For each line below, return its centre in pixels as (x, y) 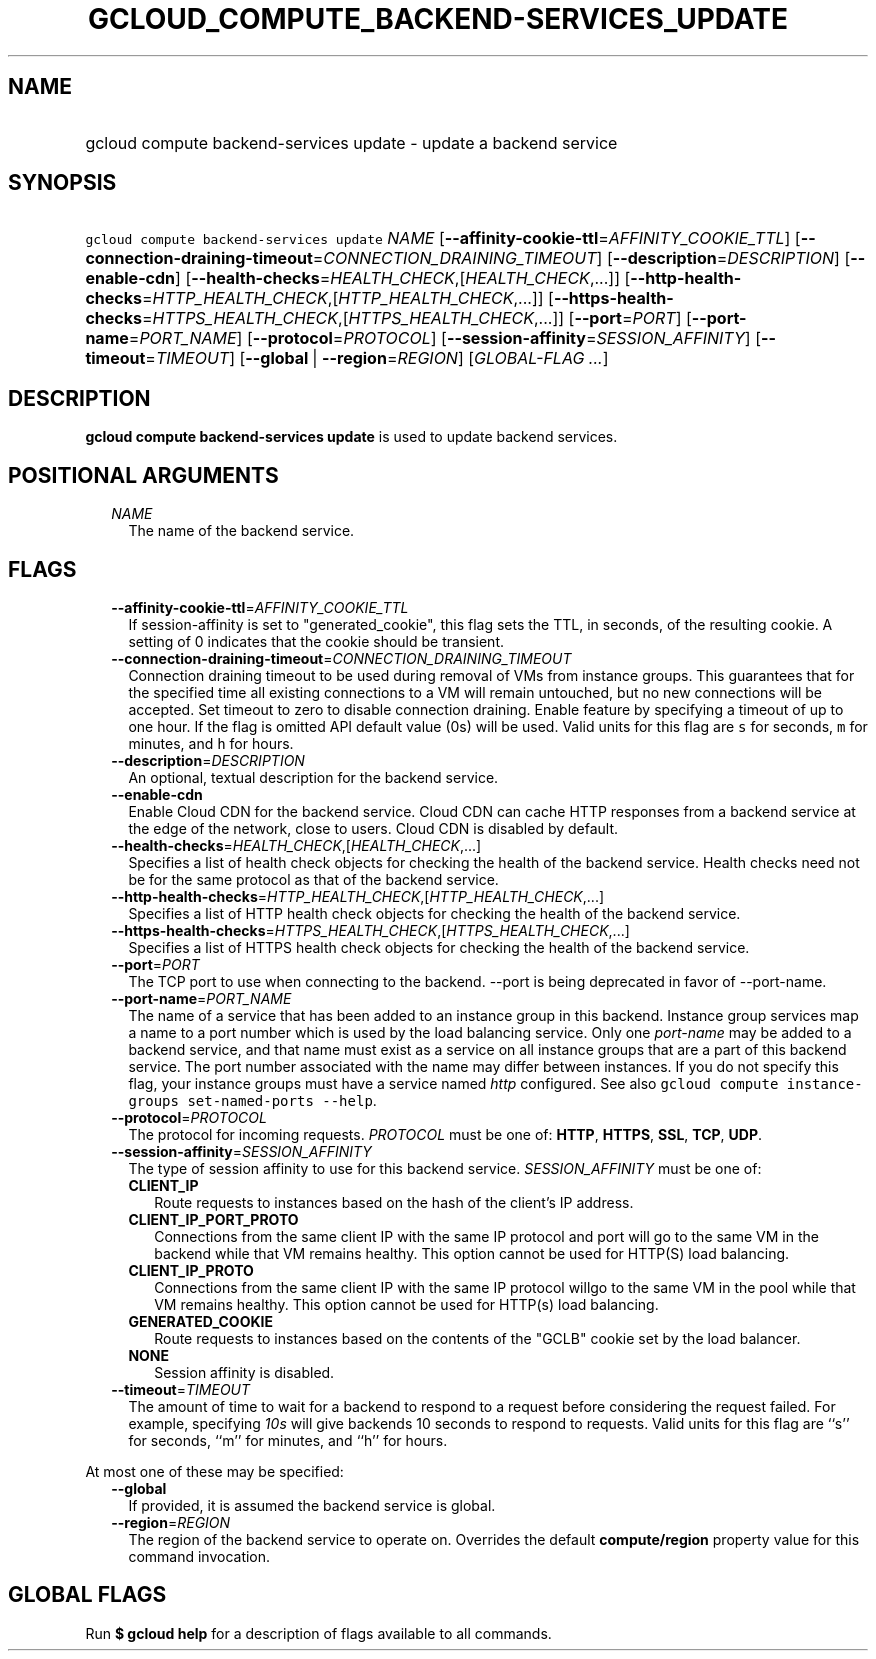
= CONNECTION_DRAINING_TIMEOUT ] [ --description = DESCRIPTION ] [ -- (589, 258)
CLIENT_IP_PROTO (191, 1270)
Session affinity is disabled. (244, 1372)
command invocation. (199, 1556)
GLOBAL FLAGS (87, 1595)
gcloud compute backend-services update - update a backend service (351, 142)
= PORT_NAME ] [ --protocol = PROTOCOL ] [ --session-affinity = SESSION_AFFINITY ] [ (445, 338)
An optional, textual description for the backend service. (313, 777)
